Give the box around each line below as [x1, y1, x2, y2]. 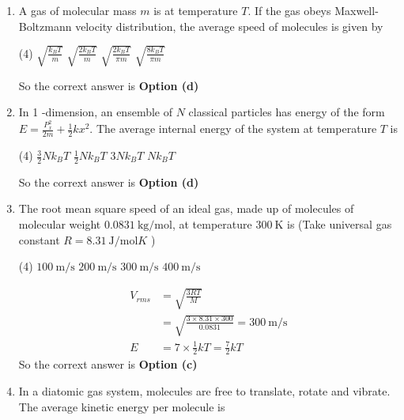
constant [18, 231, 60, 248]
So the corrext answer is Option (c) [18, 356, 198, 373]
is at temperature [153, 2, 238, 18]
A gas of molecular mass [18, 2, 137, 18]
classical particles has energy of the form [188, 104, 385, 120]
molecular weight [18, 216, 101, 233]
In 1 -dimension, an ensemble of [18, 104, 172, 120]
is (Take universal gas [287, 216, 392, 233]
